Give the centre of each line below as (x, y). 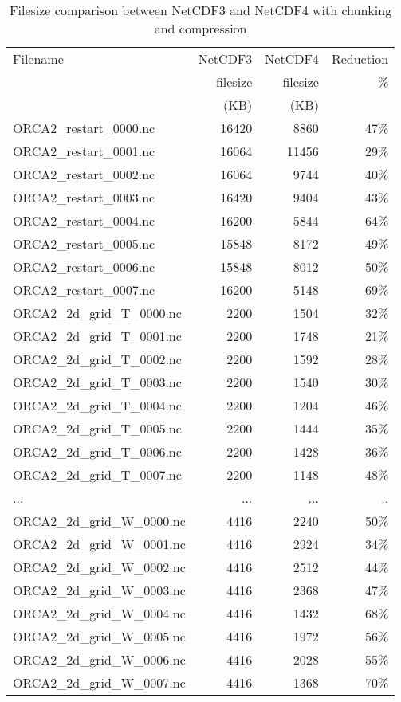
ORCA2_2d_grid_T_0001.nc (97, 336)
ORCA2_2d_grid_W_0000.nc (99, 521)
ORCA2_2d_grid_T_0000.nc (97, 313)
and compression (200, 28)
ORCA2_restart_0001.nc (84, 151)
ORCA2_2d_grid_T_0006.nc (97, 451)
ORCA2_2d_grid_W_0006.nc (99, 659)
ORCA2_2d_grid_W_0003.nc (99, 590)
